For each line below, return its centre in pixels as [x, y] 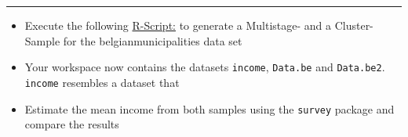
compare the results [72, 124]
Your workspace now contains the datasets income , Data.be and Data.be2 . [205, 67]
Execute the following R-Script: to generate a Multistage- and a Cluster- [199, 25]
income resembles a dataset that [102, 82]
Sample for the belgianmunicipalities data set [133, 40]
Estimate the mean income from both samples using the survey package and [209, 108]
